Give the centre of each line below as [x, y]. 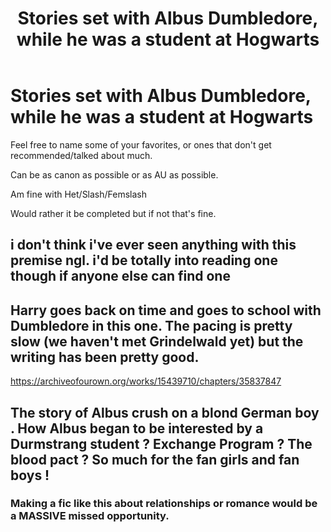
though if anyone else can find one [120, 276]
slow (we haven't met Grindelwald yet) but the [157, 341]
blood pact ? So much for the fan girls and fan [155, 459]
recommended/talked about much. [81, 155]
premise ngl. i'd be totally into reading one [144, 260]
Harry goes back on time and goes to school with [166, 310]
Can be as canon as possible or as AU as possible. [114, 174]
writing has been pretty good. [105, 357]
